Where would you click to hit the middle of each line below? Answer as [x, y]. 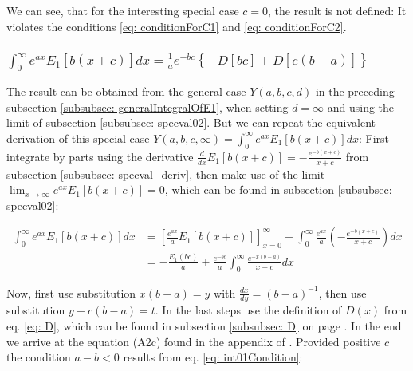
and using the [361, 107]
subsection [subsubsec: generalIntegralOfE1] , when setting [147, 107]
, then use [342, 292]
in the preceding [355, 91]
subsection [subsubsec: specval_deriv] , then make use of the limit [166, 174]
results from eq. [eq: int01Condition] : [213, 357]
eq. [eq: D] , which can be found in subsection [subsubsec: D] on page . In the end [204, 325]
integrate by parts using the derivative [100, 156]
